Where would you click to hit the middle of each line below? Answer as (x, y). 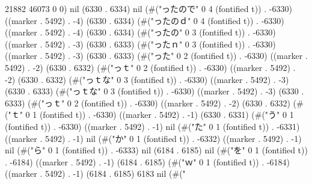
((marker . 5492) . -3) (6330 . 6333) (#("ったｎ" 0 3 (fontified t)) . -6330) (140, 44)
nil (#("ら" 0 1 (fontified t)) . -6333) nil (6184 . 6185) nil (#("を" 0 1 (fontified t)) (156, 150)
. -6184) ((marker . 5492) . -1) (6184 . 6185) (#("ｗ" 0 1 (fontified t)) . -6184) (148, 161)
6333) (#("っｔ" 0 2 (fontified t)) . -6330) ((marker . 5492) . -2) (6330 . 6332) (148, 103)
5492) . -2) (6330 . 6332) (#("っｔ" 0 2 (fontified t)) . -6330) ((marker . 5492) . (150, 67)
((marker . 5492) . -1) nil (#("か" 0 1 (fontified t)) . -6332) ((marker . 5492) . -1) (153, 138)
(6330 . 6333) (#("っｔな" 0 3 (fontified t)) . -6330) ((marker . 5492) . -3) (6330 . (154, 91)
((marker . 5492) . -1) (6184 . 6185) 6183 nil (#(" (95, 173)
